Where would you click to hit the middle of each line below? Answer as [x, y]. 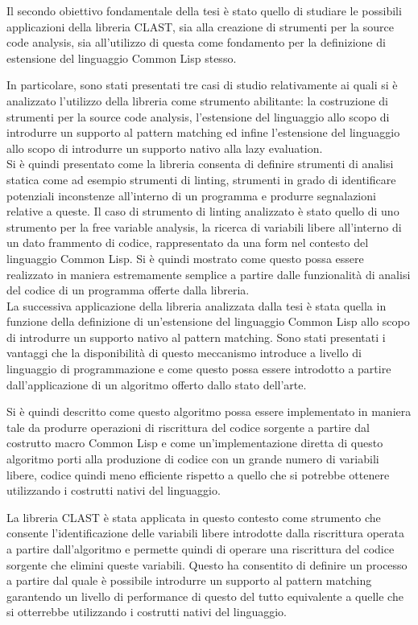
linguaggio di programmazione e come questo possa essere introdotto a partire [199, 369]
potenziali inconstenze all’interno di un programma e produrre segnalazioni [191, 195]
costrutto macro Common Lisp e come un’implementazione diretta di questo [195, 443]
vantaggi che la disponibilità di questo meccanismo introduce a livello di [184, 353]
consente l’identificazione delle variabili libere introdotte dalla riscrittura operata [205, 533]
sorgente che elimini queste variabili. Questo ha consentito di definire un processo [207, 564]
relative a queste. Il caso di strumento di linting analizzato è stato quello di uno [203, 211]
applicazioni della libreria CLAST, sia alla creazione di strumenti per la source [200, 26]
